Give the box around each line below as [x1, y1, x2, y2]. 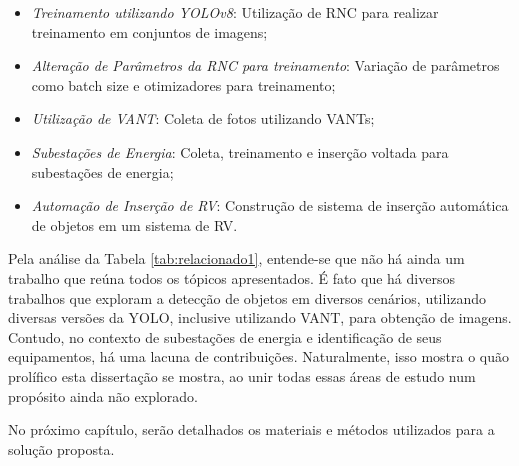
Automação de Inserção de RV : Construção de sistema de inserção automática [31, 195, 509, 216]
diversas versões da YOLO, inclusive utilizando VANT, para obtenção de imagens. [8, 307, 512, 328]
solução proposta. [8, 438, 115, 459]
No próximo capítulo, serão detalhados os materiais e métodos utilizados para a [8, 419, 495, 440]
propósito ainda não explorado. [8, 385, 198, 406]
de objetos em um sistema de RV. [31, 214, 238, 235]
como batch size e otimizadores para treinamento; [31, 74, 336, 95]
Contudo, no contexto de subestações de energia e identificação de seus [8, 326, 442, 347]
